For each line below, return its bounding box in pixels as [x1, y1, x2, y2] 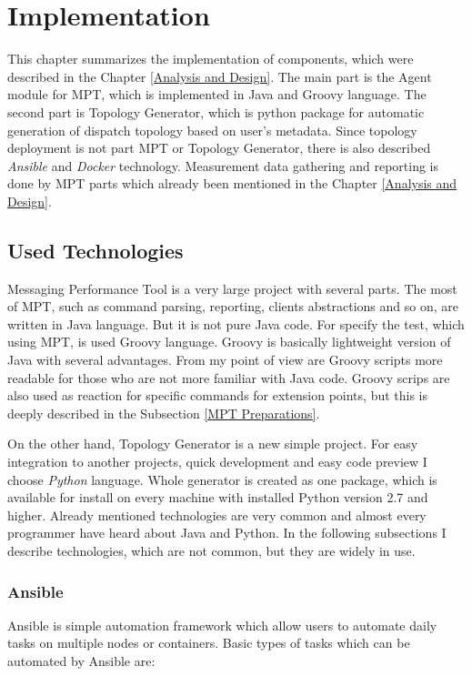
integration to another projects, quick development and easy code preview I [7, 452, 427, 471]
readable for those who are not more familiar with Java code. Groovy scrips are [7, 368, 450, 387]
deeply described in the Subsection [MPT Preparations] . [7, 403, 320, 422]
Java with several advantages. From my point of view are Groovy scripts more [7, 350, 443, 369]
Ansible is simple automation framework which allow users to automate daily [7, 615, 437, 634]
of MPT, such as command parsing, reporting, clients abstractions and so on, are [7, 297, 458, 316]
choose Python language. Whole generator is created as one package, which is [7, 469, 437, 489]
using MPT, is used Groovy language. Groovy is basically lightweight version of [7, 332, 451, 351]
